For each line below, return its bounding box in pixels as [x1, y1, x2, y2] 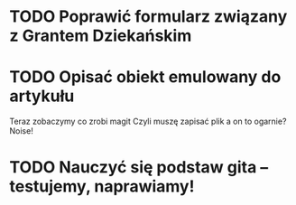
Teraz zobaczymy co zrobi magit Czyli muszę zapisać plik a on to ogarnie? [9, 116, 287, 127]
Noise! [9, 126, 33, 136]
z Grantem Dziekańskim [9, 25, 192, 46]
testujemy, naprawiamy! [9, 176, 195, 197]
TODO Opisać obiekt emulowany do [9, 67, 282, 88]
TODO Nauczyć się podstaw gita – [9, 157, 269, 178]
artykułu [9, 86, 75, 107]
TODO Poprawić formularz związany [9, 6, 288, 27]
